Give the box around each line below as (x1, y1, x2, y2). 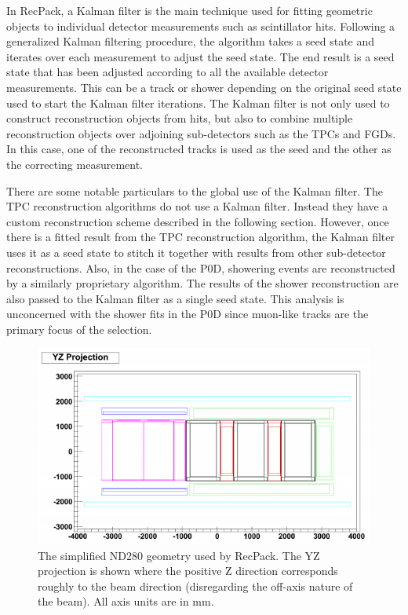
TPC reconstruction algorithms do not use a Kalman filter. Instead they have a (6, 198, 388, 214)
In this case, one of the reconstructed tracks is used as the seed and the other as (6, 141, 392, 157)
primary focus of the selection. (6, 320, 152, 337)
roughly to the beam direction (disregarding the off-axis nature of (38, 577, 353, 594)
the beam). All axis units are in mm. (38, 593, 214, 610)
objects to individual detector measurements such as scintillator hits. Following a (6, 17, 395, 34)
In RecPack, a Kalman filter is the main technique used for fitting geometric (6, 2, 373, 18)
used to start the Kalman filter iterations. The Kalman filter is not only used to (6, 94, 390, 111)
